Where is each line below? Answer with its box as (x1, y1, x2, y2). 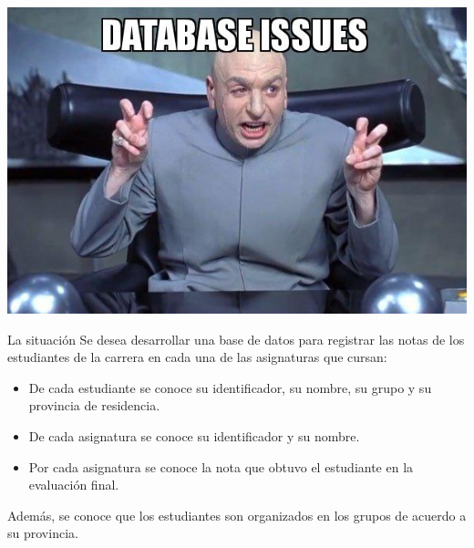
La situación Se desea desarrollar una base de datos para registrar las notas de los (7, 329, 465, 348)
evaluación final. (28, 475, 119, 494)
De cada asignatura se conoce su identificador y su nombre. (28, 426, 360, 445)
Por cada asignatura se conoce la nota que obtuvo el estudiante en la (28, 457, 414, 476)
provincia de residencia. (28, 396, 160, 415)
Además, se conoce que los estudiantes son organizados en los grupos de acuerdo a (7, 505, 467, 524)
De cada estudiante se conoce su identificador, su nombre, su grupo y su (28, 377, 432, 397)
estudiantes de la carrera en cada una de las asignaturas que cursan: (7, 347, 387, 367)
